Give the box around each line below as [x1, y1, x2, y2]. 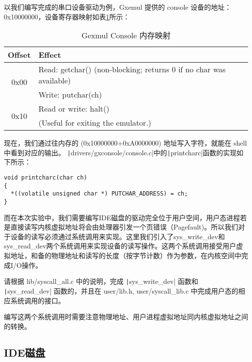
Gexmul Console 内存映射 [81, 30, 171, 41]
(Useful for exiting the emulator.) [38, 117, 152, 129]
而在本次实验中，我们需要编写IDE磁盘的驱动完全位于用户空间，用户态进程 [4, 212, 240, 222]
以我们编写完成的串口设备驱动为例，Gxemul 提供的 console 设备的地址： [4, 2, 232, 12]
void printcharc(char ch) [4, 174, 87, 181]
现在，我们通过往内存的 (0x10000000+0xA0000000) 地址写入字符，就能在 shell [4, 138, 247, 148]
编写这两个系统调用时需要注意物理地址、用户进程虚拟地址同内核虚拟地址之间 [4, 312, 248, 322]
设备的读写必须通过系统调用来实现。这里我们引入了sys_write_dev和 [10, 231, 225, 241]
